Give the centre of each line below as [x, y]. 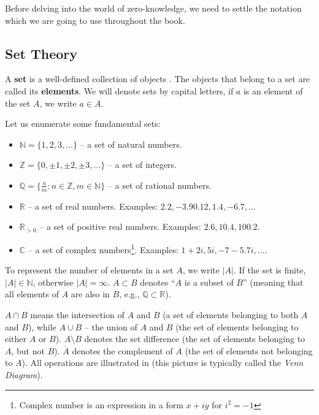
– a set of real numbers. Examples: [93, 206]
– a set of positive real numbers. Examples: [120, 227]
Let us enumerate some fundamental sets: [83, 124]
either [16, 339]
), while [42, 326]
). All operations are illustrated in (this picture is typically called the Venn [163, 363]
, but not [28, 350]
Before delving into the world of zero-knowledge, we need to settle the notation [153, 8]
